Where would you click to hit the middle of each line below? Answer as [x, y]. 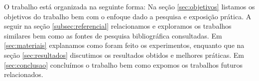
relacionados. [24, 74]
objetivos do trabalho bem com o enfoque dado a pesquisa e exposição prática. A [128, 16]
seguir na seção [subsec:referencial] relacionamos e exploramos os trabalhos [118, 26]
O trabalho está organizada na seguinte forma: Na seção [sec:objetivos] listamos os [129, 6]
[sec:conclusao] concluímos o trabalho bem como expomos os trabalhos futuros [123, 64]
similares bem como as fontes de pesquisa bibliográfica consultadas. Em [113, 35]
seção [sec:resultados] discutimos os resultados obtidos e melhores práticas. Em [124, 55]
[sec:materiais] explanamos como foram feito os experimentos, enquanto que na [124, 45]
